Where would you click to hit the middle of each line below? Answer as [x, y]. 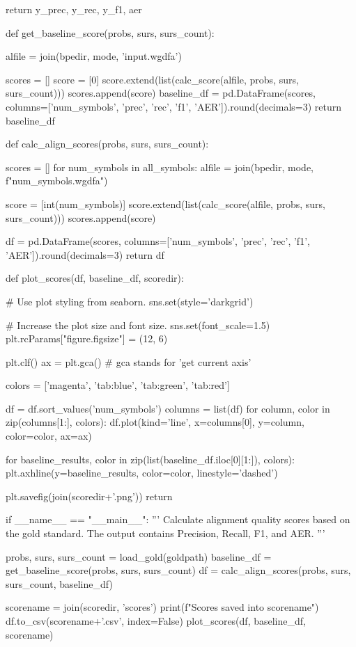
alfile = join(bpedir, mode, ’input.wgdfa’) [94, 56]
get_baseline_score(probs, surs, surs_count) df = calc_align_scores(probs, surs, [178, 570]
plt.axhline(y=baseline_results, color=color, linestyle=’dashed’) [142, 473]
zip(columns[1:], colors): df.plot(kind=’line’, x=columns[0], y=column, [155, 422]
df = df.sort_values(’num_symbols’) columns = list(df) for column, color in [168, 408]
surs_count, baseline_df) [59, 583]
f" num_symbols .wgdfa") [57, 181]
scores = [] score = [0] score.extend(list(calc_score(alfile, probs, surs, [152, 79]
